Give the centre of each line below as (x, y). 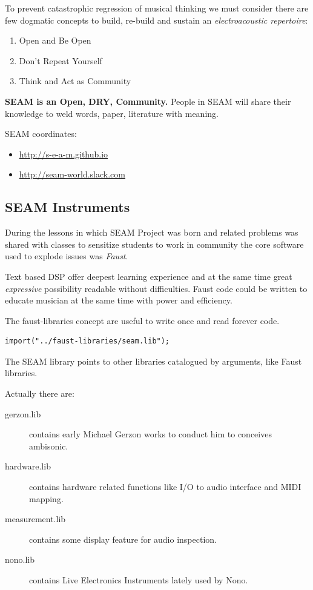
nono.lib (20, 559)
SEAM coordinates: (41, 134)
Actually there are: (40, 393)
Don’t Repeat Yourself (61, 60)
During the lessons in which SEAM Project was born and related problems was (152, 232)
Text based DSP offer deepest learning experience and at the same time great (149, 276)
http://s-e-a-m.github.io (64, 154)
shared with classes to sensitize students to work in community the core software (154, 244)
